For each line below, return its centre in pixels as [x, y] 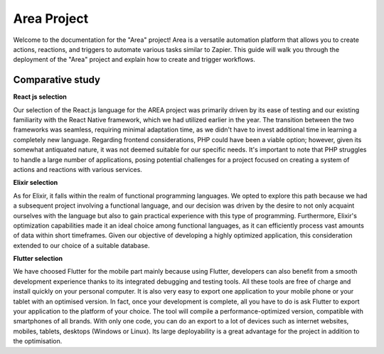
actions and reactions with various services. [78, 169]
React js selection [40, 97]
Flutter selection [38, 259]
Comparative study [57, 80]
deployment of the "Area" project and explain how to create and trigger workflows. [134, 60]
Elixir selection [36, 183]
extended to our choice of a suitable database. [81, 245]
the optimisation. [38, 341]
